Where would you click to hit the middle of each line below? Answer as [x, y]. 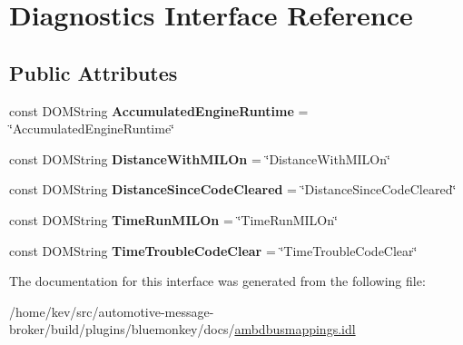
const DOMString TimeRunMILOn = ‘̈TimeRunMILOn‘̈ [173, 219]
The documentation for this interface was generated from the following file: [217, 281]
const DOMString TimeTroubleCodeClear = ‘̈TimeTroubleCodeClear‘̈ [213, 250]
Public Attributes [94, 72]
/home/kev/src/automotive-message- [112, 311]
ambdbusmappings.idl [295, 329]
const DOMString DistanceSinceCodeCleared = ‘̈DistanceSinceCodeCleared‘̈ [233, 189]
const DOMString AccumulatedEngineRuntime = [159, 110]
